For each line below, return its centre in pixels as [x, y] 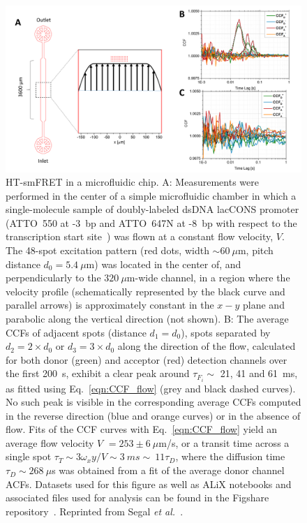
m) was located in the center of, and [164, 264]
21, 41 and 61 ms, [259, 373]
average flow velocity [50, 442]
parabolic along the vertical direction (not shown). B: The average [147, 319]
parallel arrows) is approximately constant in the [110, 305]
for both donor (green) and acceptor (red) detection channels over [147, 359]
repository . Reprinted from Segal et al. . [95, 511]
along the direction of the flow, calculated [207, 346]
